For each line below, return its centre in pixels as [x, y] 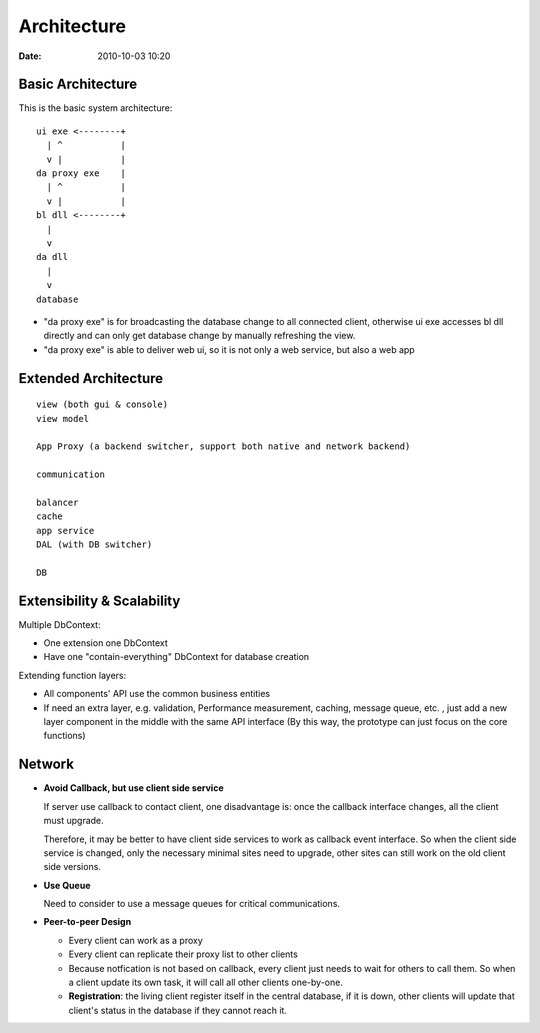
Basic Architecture [78, 84]
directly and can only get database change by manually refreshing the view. [199, 336]
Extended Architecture [91, 378]
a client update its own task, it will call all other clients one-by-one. [206, 982]
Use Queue [67, 885]
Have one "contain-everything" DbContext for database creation [176, 657]
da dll [52, 257]
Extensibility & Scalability [99, 600]
